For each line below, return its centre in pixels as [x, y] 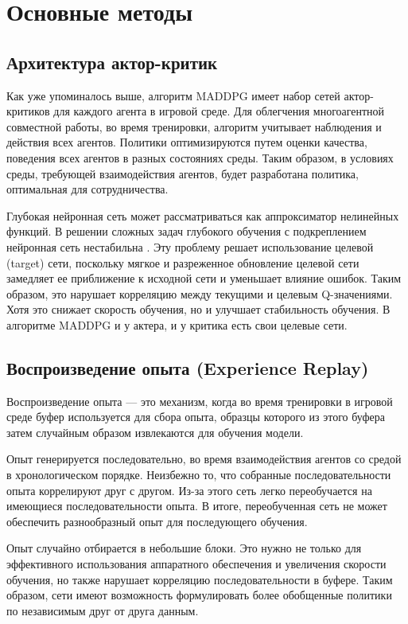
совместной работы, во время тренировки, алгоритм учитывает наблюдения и [194, 126]
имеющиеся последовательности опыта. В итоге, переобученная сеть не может [197, 506]
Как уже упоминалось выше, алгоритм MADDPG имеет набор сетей [173, 95]
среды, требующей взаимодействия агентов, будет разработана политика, [183, 173]
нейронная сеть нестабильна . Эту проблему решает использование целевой [190, 246]
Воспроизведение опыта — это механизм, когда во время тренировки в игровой [200, 401]
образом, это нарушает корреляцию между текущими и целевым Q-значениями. [200, 293]
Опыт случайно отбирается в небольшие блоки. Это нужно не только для [184, 548]
